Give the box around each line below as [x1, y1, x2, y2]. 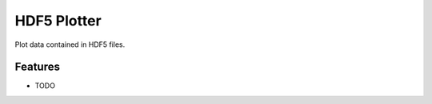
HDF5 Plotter [14, 12, 102, 29]
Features [14, 60, 60, 74]
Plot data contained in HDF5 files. [14, 40, 126, 49]
